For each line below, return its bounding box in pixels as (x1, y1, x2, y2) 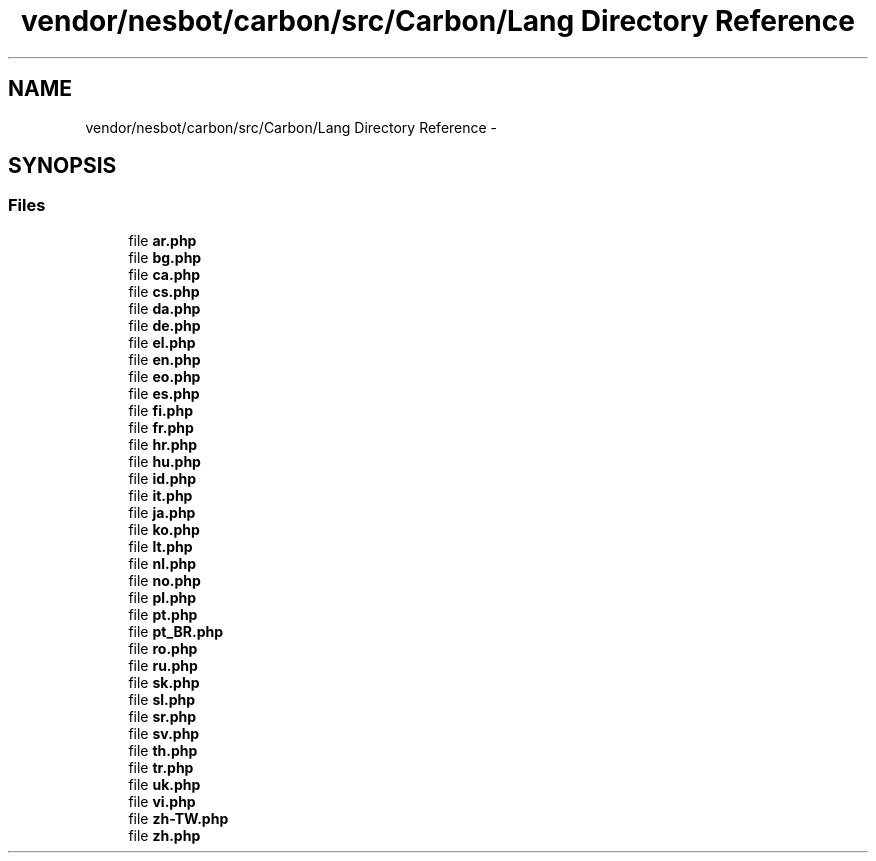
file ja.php (128, 503, 196, 521)
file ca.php (128, 265, 200, 283)
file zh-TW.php (128, 809, 229, 827)
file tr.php (128, 758, 194, 776)
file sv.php (128, 724, 200, 742)
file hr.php (128, 435, 198, 453)
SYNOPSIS (8, 153, 117, 179)
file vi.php (128, 792, 196, 810)
